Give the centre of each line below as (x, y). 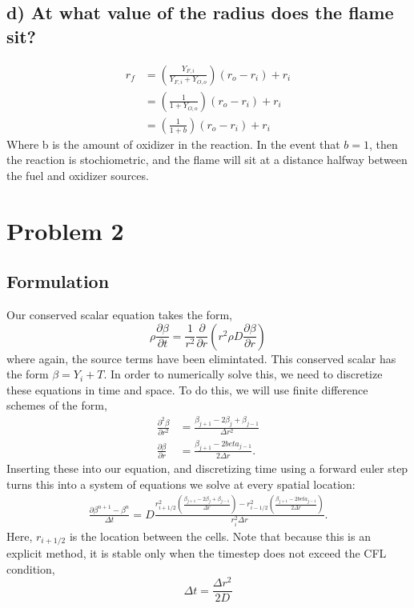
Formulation (58, 281)
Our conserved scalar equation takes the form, (119, 315)
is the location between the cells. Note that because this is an (220, 536)
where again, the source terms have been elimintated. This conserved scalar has (201, 358)
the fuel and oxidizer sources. (78, 175)
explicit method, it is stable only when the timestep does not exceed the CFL (197, 553)
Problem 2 (65, 230)
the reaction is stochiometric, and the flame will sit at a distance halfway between (207, 160)
